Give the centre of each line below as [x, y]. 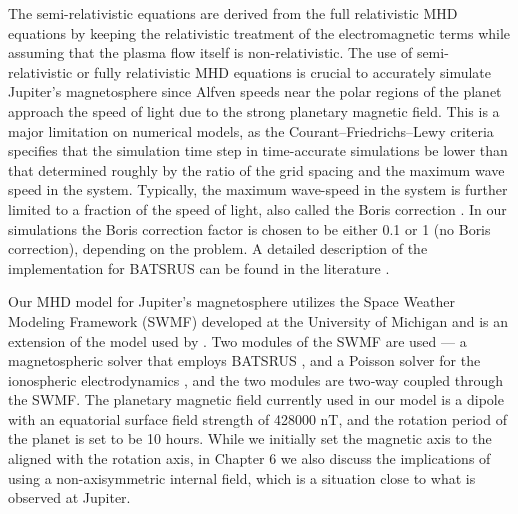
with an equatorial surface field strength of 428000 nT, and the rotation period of [257, 418]
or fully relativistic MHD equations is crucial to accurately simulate [283, 71]
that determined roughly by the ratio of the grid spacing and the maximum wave [256, 169]
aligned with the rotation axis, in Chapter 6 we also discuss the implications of [249, 458]
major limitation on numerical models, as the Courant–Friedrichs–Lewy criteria [251, 130]
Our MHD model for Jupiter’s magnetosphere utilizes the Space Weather [231, 301]
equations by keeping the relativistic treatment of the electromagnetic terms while [259, 32]
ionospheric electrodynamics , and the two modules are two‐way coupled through [256, 379]
